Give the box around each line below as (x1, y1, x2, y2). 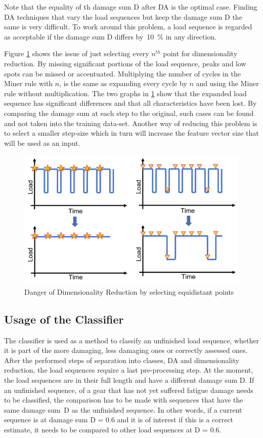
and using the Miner (196, 78, 259, 89)
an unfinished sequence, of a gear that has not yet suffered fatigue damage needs (4, 384, 253, 395)
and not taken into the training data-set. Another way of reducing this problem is (4, 117, 257, 128)
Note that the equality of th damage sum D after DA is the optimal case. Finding (4, 2, 257, 12)
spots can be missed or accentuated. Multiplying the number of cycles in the (4, 68, 241, 78)
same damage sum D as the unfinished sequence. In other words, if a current (4, 404, 242, 415)
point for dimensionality (163, 48, 238, 59)
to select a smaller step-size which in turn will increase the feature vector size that (4, 128, 259, 138)
